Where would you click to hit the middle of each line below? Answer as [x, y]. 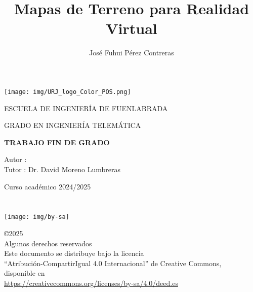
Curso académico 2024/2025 [48, 186]
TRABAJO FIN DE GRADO [57, 142]
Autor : [15, 159]
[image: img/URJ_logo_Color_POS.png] [68, 92]
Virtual [132, 28]
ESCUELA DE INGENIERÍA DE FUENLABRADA [86, 108]
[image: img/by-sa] [37, 217]
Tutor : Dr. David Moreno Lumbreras [62, 169]
